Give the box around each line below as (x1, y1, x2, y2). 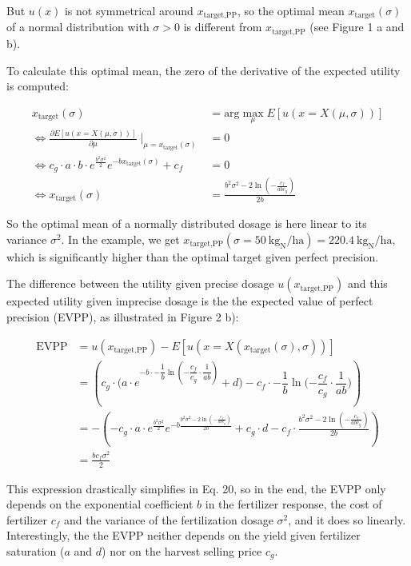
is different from (183, 18, 262, 35)
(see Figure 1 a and (309, 18, 405, 35)
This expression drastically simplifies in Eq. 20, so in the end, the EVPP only (6, 480, 386, 496)
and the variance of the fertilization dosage (64, 511, 273, 528)
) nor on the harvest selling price (102, 542, 262, 559)
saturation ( (6, 542, 65, 559)
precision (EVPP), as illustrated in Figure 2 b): (6, 309, 239, 325)
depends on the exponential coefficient (6, 496, 194, 512)
